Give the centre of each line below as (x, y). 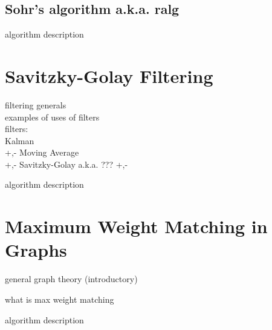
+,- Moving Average (42, 152)
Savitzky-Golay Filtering (109, 75)
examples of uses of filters (52, 117)
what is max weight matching (60, 299)
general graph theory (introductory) (71, 279)
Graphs (36, 250)
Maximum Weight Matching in (136, 226)
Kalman (20, 140)
